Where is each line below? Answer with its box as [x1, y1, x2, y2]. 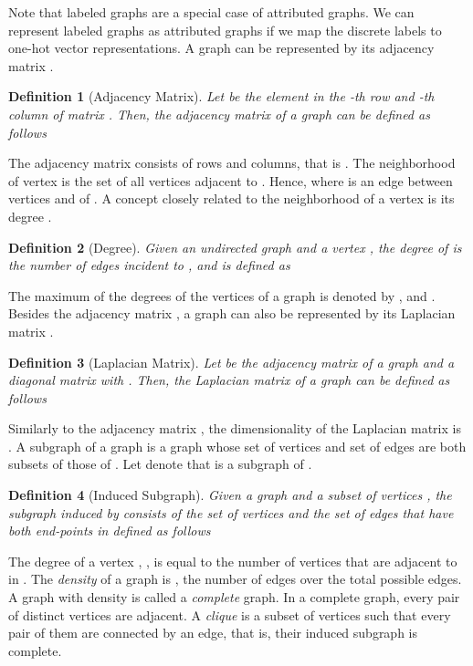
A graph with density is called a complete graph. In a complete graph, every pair [8, 588, 460, 607]
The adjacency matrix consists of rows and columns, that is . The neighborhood [8, 153, 456, 172]
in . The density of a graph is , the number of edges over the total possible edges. [8, 569, 462, 588]
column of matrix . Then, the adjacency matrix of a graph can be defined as [8, 104, 430, 123]
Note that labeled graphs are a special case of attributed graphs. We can [8, 3, 415, 21]
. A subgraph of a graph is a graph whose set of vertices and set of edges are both [8, 436, 467, 455]
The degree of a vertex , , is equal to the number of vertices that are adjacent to [8, 551, 457, 570]
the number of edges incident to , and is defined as [8, 255, 290, 275]
